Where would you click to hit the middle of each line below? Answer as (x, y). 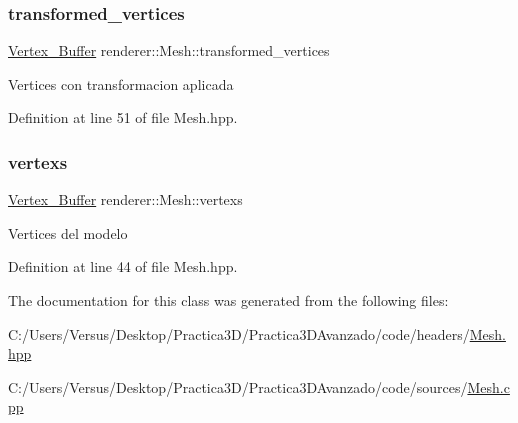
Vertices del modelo (68, 232)
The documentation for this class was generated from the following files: (228, 300)
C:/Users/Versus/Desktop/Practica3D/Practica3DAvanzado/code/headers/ (239, 333)
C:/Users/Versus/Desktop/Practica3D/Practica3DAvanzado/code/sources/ (238, 386)
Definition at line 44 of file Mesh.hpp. (123, 266)
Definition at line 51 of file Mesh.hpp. (123, 117)
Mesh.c (488, 386)
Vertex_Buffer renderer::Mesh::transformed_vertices (169, 50)
